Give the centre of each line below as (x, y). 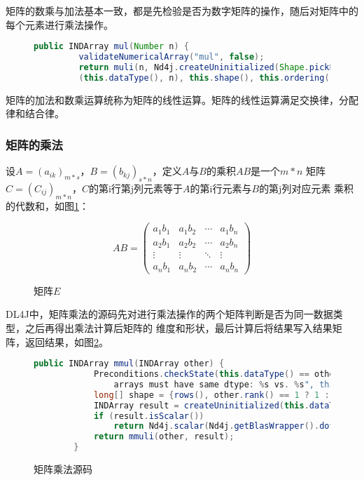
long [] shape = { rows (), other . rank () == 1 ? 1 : (211, 395)
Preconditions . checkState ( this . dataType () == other (216, 374)
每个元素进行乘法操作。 (59, 24)
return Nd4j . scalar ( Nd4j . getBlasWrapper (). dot (224, 426)
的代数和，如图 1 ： (47, 205)
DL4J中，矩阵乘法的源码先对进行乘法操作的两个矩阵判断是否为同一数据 (169, 314)
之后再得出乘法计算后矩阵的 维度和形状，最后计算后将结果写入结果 (178, 328)
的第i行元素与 (221, 188)
